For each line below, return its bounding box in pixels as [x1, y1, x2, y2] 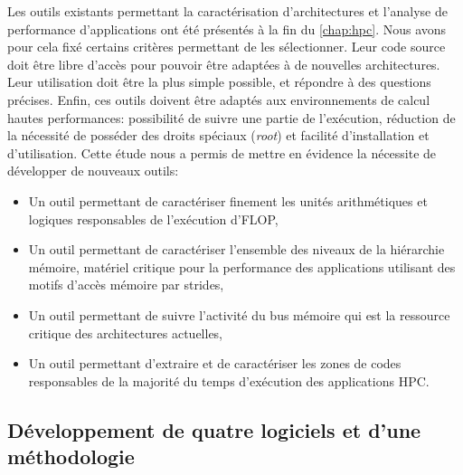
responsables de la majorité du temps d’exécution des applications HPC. [28, 371, 430, 390]
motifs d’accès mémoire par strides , [28, 275, 224, 294]
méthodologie [7, 442, 135, 470]
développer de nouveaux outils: [7, 161, 179, 180]
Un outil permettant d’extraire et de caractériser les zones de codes [28, 354, 402, 373]
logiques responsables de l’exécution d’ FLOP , [28, 209, 279, 228]
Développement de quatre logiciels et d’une [7, 415, 421, 443]
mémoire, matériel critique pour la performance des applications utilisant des [28, 257, 456, 276]
